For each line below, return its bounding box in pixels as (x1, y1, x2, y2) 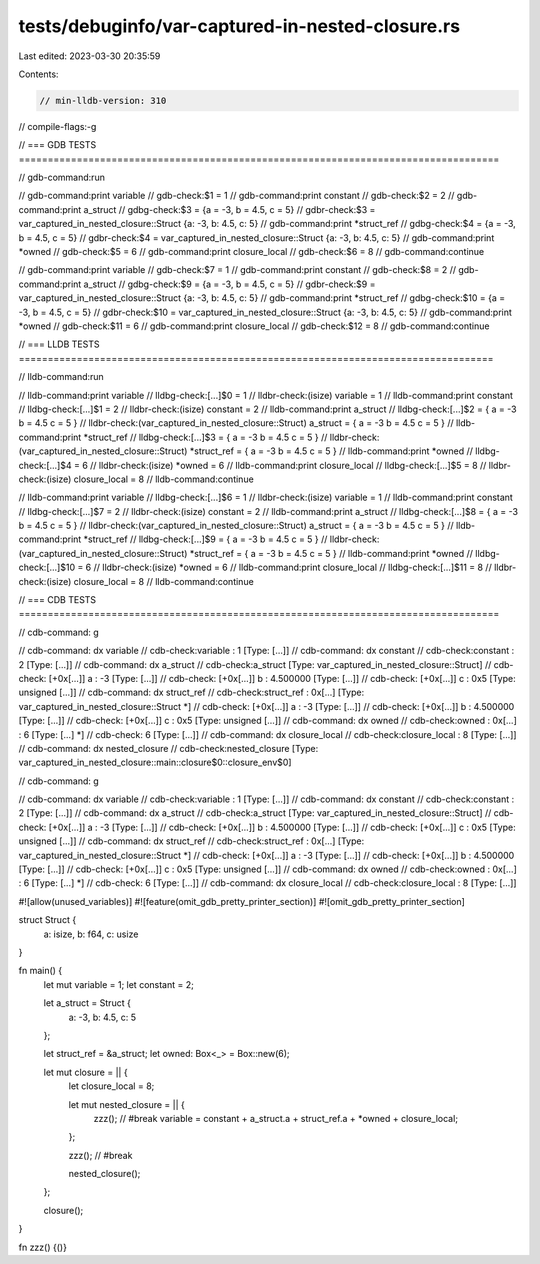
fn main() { (18, 965, 63, 977)
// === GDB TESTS (18, 139, 97, 151)
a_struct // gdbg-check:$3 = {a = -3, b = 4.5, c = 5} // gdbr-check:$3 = (83, 203, 376, 215)
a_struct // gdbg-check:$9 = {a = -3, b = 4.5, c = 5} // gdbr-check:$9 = (83, 278, 376, 290)
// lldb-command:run (18, 371, 104, 383)
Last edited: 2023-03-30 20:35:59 (18, 50, 161, 62)
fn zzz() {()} (18, 1241, 67, 1253)
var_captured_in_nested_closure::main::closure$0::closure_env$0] (18, 756, 292, 769)
